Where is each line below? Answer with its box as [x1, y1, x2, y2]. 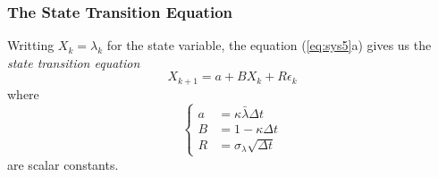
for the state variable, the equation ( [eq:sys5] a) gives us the [106, 36, 432, 55]
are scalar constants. [7, 155, 119, 173]
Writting [7, 36, 55, 55]
